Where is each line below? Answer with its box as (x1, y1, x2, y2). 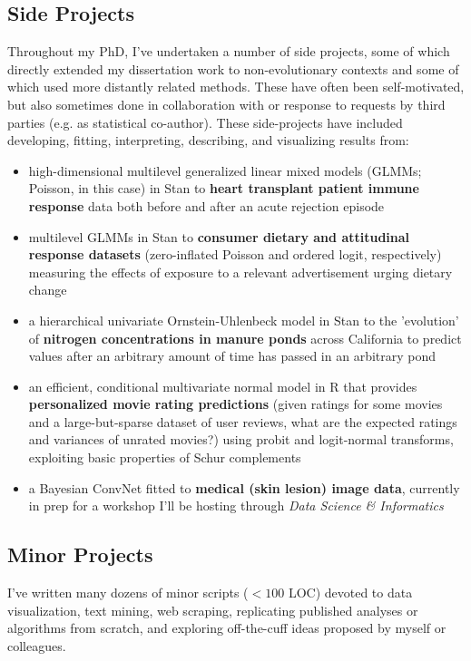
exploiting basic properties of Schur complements (28, 448, 301, 467)
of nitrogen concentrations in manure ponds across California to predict (28, 328, 462, 347)
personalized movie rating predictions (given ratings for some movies (28, 394, 443, 413)
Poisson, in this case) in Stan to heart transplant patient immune (28, 179, 419, 198)
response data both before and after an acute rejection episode (28, 196, 385, 215)
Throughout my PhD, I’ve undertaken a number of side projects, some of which (7, 42, 450, 61)
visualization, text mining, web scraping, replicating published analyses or (7, 600, 418, 619)
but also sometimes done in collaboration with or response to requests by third (7, 94, 446, 113)
